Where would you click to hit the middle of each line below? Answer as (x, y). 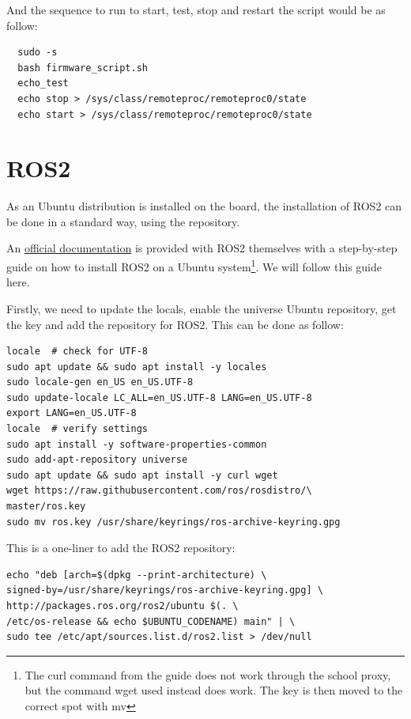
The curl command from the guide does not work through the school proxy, (208, 674)
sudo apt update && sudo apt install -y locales (137, 367)
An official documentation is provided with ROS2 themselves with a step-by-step (202, 248)
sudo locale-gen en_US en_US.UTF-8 (100, 382)
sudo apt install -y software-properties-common (137, 444)
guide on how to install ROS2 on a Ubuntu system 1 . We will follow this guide (194, 265)
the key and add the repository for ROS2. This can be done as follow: (175, 324)
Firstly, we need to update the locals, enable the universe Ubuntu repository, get (202, 308)
